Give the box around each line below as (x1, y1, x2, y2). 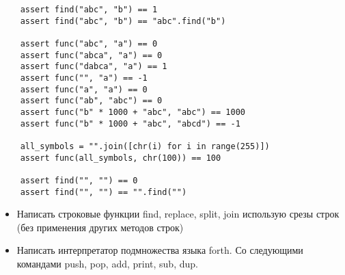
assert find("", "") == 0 (20, 175, 138, 185)
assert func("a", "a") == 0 (20, 84, 148, 94)
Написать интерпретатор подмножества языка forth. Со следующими (16, 243, 303, 257)
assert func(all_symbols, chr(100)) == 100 (20, 153, 221, 163)
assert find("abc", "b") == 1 (20, 5, 158, 14)
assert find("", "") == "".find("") (20, 187, 187, 197)
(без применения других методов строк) (16, 220, 184, 234)
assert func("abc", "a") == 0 (20, 38, 158, 49)
